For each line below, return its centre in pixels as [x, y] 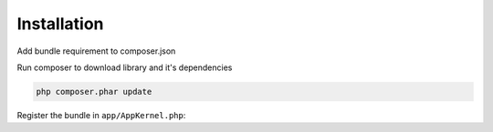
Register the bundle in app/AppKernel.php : [101, 115]
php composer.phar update [94, 91]
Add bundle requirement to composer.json [96, 51]
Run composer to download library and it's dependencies [125, 67]
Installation [60, 24]
